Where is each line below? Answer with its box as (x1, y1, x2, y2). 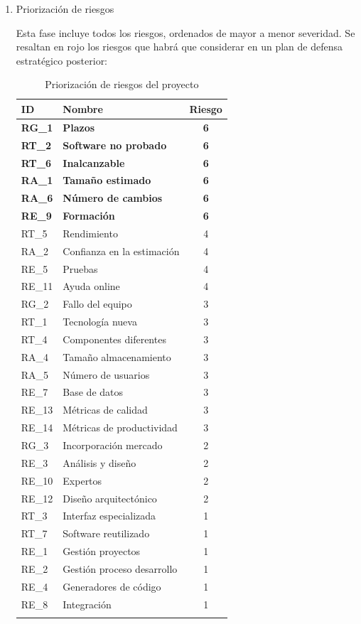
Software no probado (63, 137, 167, 152)
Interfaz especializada (63, 508, 156, 523)
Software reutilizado (63, 526, 150, 541)
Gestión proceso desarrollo (63, 561, 178, 576)
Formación (63, 208, 115, 223)
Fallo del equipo (63, 296, 132, 311)
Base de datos (63, 384, 124, 399)
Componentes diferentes (63, 331, 166, 346)
